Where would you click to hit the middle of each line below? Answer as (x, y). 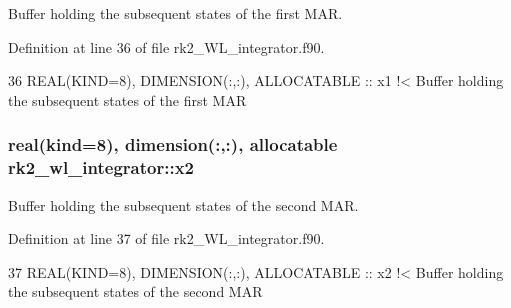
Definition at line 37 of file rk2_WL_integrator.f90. (166, 238)
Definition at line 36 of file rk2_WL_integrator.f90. (166, 46)
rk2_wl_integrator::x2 (101, 167)
